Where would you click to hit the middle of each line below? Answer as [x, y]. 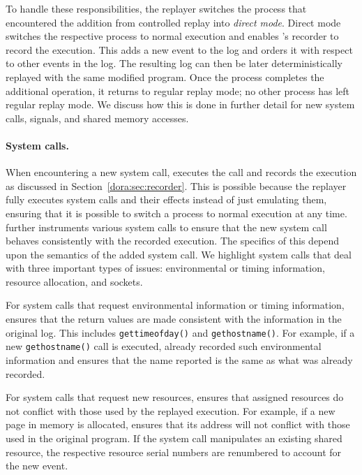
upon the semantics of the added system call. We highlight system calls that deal [179, 254]
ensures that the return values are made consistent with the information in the [174, 319]
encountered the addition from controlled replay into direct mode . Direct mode [173, 22]
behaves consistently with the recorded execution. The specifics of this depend [173, 241]
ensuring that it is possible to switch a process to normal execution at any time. [176, 213]
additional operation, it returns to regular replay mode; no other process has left [178, 90]
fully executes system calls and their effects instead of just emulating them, [166, 199]
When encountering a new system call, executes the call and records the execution [181, 172]
